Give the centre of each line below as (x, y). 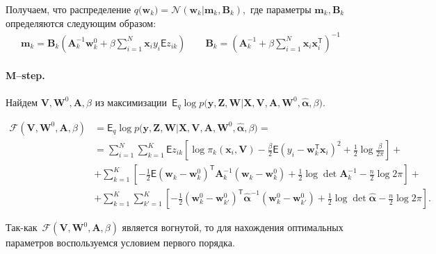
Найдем (22, 102)
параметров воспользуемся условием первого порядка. (120, 243)
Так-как (22, 227)
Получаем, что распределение (68, 9)
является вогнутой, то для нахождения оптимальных (233, 227)
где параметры (281, 9)
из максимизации (131, 102)
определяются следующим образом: (81, 23)
